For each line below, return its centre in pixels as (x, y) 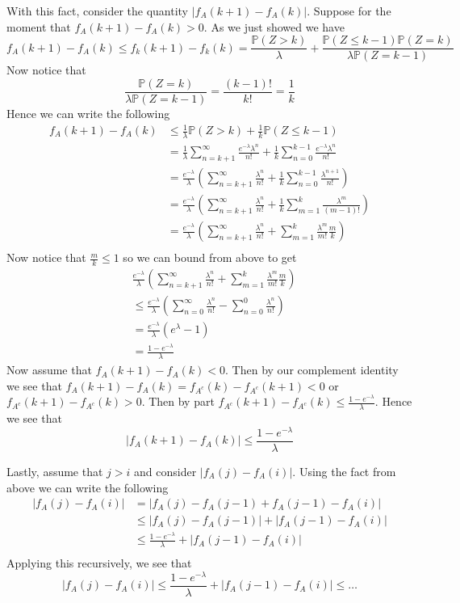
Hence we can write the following (88, 113)
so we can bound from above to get (210, 257)
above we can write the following (88, 487)
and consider (165, 471)
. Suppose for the (349, 11)
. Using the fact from (344, 471)
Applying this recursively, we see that (99, 563)
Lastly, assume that (55, 471)
